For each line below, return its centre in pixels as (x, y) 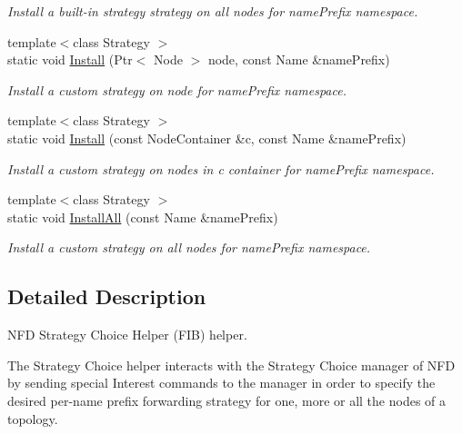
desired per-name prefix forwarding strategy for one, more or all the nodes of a (227, 400)
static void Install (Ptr (70, 59)
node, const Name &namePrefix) (299, 59)
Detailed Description (107, 296)
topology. (33, 418)
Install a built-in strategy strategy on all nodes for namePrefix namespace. (213, 11)
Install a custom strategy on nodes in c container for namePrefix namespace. (221, 168)
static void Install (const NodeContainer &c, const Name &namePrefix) (207, 138)
